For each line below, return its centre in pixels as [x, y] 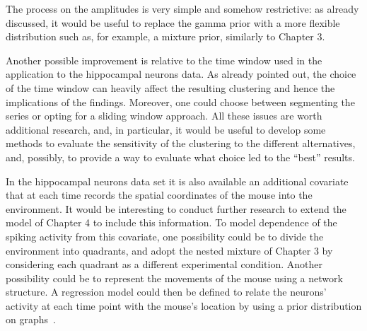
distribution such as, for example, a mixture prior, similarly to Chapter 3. [165, 36]
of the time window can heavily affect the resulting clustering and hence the [170, 87]
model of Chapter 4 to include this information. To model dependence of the [171, 222]
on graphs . [31, 319]
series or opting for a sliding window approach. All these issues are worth [164, 116]
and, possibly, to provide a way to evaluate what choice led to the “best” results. [180, 157]
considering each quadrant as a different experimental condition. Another [164, 264]
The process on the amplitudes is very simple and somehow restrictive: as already [182, 8]
